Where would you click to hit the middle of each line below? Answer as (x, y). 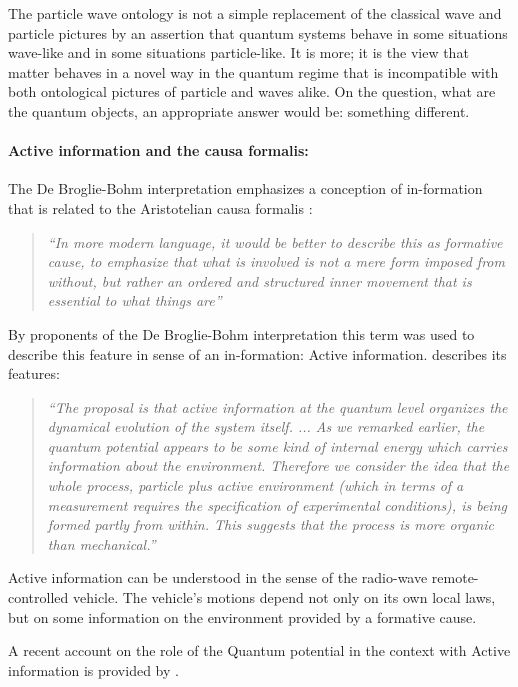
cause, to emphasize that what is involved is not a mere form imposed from (276, 261)
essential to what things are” (134, 300)
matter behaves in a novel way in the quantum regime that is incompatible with (253, 71)
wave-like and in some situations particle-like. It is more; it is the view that (238, 52)
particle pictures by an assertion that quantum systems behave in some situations (258, 32)
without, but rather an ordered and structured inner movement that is (259, 280)
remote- (455, 577)
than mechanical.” (101, 543)
